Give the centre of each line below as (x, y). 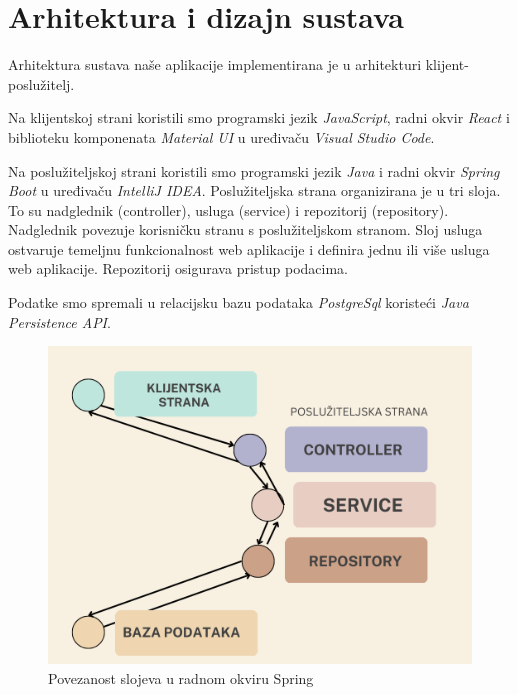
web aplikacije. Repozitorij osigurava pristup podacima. (178, 268)
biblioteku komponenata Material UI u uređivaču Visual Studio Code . (221, 136)
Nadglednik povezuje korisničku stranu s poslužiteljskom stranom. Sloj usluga (245, 229)
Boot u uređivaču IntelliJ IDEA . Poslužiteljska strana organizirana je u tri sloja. (254, 190)
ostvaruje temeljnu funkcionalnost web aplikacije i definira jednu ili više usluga (249, 248)
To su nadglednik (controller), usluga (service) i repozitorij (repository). (228, 209)
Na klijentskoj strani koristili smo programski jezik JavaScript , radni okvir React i (259, 117)
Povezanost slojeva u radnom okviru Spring (181, 677)
